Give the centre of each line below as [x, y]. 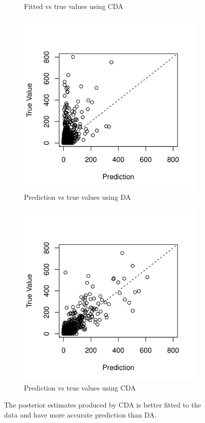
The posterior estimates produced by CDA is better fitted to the [102, 404]
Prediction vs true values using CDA [80, 388]
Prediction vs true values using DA [78, 197]
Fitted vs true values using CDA [74, 6]
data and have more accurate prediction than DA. [80, 414]
